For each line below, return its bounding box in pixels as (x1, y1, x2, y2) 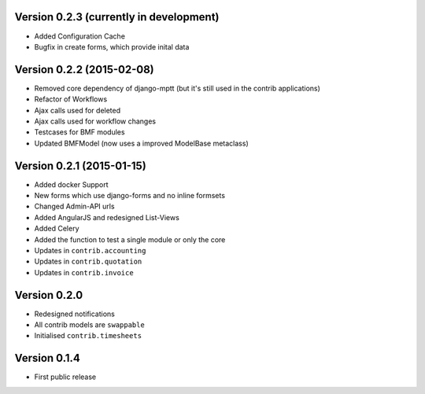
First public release (34, 372, 97, 381)
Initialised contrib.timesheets (34, 331, 142, 341)
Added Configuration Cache (34, 31, 126, 41)
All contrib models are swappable (34, 320, 145, 330)
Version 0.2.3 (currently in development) (14, 10, 220, 24)
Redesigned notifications (34, 309, 116, 319)
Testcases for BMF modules (34, 127, 125, 137)
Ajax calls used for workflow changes (34, 116, 157, 126)
